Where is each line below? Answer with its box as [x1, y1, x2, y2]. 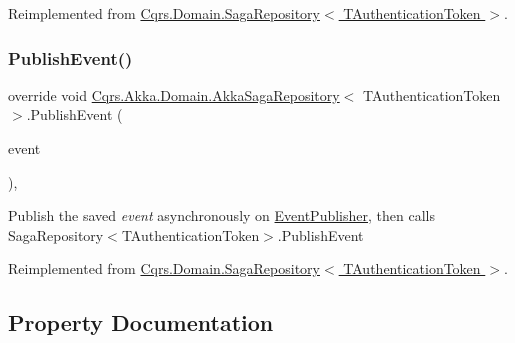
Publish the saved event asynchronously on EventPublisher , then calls [8, 205, 435, 226]
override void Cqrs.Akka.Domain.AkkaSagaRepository [8, 84, 340, 105]
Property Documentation [8, 307, 274, 338]
